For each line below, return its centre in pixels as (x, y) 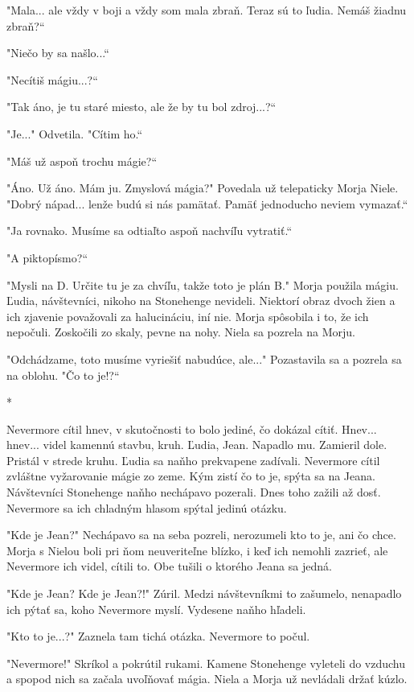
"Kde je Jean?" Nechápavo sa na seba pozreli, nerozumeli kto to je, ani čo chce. (201, 535)
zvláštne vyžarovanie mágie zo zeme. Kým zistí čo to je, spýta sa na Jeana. (191, 476)
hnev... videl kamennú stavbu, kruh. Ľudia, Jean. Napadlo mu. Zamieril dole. (197, 445)
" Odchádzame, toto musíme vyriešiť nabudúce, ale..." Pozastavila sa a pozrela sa (204, 358)
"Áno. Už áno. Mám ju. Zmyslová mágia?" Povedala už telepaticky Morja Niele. (203, 188)
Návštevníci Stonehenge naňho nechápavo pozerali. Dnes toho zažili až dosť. (194, 492)
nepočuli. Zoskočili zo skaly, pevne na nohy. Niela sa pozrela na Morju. (181, 332)
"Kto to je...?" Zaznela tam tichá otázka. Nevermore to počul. (158, 636)
